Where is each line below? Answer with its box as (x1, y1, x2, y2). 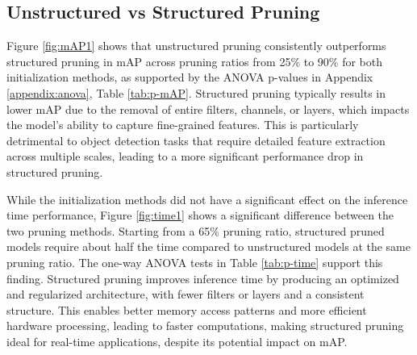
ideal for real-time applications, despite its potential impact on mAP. (6, 332, 348, 349)
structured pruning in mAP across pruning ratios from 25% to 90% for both (6, 52, 382, 69)
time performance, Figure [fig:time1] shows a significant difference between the (6, 207, 394, 223)
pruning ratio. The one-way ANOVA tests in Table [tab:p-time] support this (6, 253, 383, 270)
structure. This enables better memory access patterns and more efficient (6, 301, 367, 318)
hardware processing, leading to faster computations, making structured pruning (6, 317, 404, 334)
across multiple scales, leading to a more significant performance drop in (6, 148, 364, 165)
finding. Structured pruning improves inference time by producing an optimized (6, 269, 399, 286)
